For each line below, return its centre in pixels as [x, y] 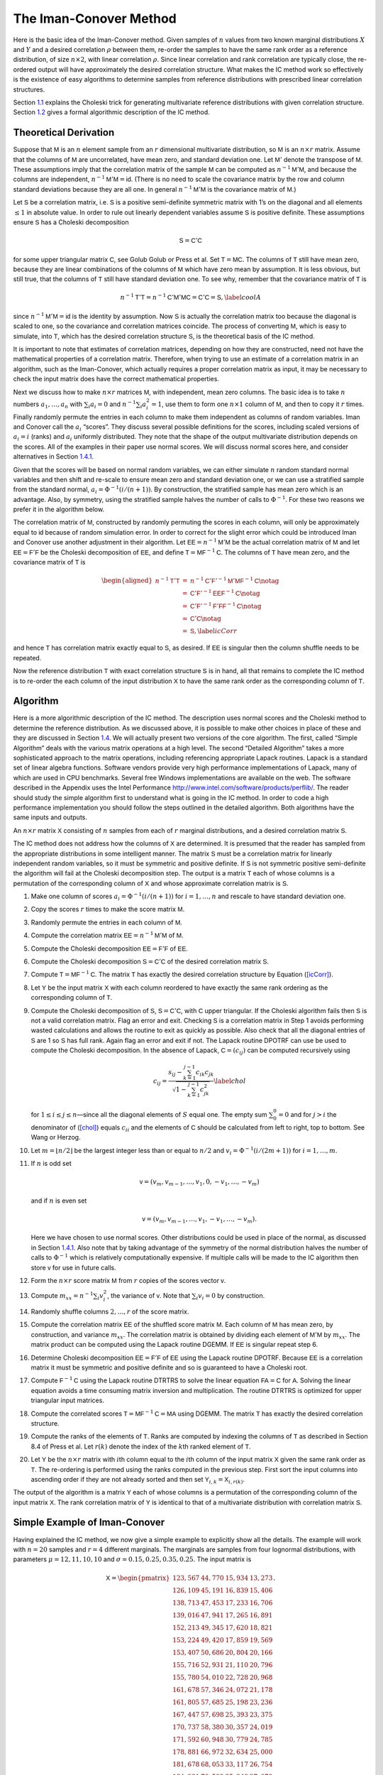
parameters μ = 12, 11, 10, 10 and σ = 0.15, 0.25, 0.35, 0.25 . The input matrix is [132, 1559]
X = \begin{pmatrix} [138, 1578]
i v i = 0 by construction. [231, 1297]
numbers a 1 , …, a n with [48, 405]
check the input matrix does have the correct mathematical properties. [116, 379]
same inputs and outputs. [50, 817]
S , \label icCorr [213, 631]
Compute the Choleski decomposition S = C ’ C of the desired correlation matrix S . [150, 961]
